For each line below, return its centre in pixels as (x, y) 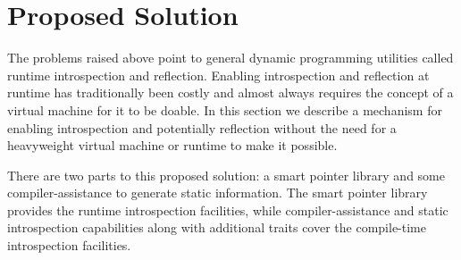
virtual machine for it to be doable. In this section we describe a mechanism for (225, 109)
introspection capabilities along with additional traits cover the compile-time (217, 227)
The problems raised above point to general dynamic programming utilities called (230, 58)
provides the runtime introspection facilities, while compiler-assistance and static (228, 210)
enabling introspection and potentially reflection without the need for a (202, 127)
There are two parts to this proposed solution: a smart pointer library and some (226, 175)
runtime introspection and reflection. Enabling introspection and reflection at (218, 75)
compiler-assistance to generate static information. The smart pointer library (218, 193)
